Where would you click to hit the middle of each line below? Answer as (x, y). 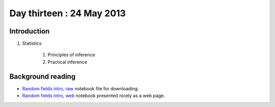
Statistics (32, 44)
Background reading (43, 76)
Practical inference (67, 62)
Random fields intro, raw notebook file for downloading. (81, 88)
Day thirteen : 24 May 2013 (67, 13)
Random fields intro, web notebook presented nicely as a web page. (94, 96)
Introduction (30, 31)
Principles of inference (71, 55)
